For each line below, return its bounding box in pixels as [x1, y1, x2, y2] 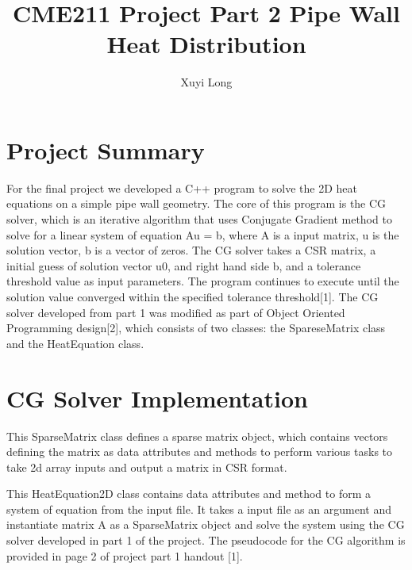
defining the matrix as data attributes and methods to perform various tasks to [6, 443, 393, 460]
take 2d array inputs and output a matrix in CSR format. [6, 458, 287, 475]
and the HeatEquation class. [6, 335, 144, 351]
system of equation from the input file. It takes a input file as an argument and [6, 500, 391, 517]
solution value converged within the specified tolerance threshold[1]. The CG [6, 289, 379, 304]
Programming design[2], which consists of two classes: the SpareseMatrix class [6, 319, 386, 336]
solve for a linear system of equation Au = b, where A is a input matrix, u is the [6, 226, 399, 243]
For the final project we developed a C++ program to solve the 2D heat [6, 179, 357, 196]
